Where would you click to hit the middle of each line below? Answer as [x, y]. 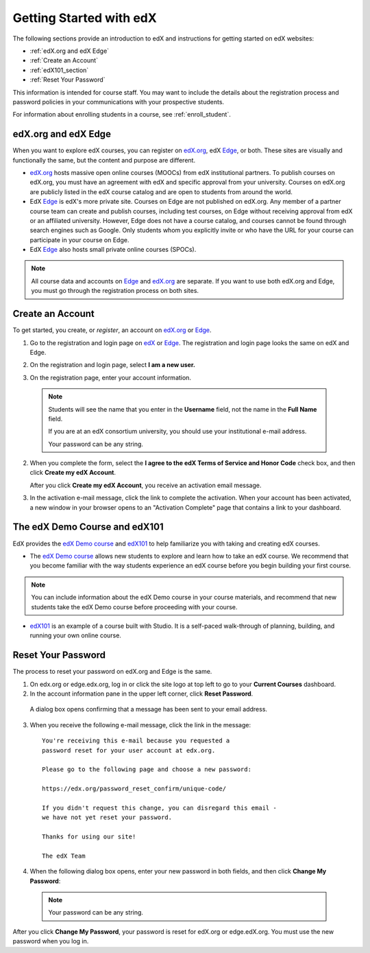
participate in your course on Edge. [79, 239]
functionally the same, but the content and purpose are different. [104, 160]
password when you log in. [51, 941]
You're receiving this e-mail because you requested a [136, 741]
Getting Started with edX [85, 18]
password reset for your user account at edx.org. [129, 750]
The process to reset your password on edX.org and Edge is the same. [112, 672]
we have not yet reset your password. [107, 817]
